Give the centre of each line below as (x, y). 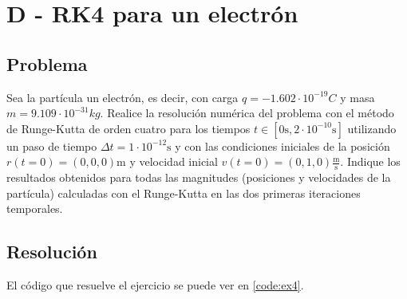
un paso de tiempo (52, 146)
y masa (358, 97)
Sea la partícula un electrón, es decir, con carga (122, 97)
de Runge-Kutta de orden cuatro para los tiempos (128, 128)
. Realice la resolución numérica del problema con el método (247, 113)
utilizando (372, 128)
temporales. (35, 209)
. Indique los (370, 161)
